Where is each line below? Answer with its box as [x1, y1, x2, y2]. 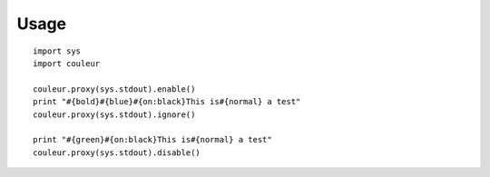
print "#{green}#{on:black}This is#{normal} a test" [33, 134, 272, 145]
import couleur [33, 58, 101, 68]
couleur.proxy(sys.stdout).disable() [33, 147, 201, 158]
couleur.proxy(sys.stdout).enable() [33, 84, 196, 94]
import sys [33, 45, 82, 56]
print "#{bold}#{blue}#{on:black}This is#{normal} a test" [33, 96, 301, 107]
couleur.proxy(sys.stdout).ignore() [33, 109, 196, 120]
